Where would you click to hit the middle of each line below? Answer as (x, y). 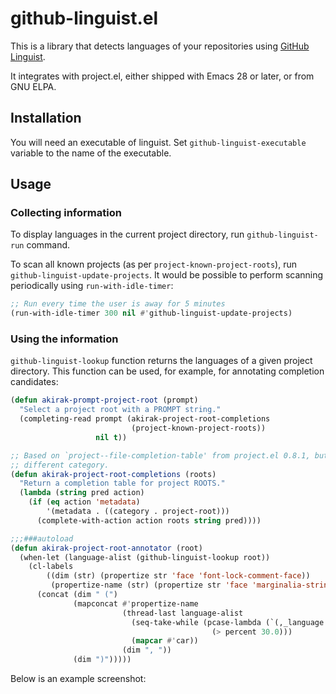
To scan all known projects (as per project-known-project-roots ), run (153, 264)
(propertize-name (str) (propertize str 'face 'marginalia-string (191, 585)
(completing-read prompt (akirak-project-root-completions (145, 419)
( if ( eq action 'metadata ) (84, 502)
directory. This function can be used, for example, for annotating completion (167, 371)
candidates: (34, 382)
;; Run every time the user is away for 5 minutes (118, 304)
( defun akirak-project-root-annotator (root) (106, 548)
